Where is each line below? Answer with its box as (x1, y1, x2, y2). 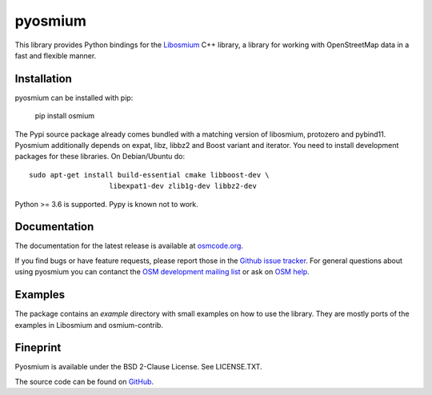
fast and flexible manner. (14, 50, 97, 60)
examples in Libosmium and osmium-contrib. (14, 320, 164, 329)
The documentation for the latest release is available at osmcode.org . (14, 241, 244, 251)
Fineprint (14, 341, 62, 355)
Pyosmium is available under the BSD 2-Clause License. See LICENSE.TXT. (14, 362, 263, 372)
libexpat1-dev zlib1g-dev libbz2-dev (109, 182, 258, 191)
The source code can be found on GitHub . (14, 377, 154, 386)
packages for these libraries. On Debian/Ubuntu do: (14, 152, 186, 162)
